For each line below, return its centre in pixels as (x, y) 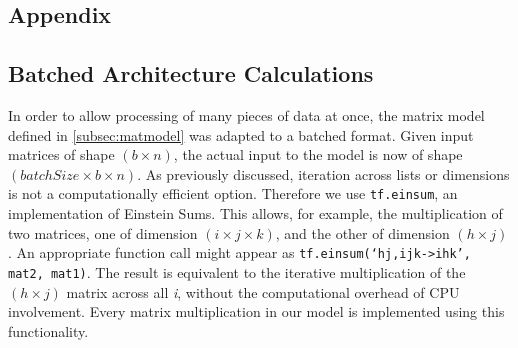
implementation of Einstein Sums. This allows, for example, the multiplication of (255, 213)
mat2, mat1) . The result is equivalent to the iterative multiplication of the (237, 271)
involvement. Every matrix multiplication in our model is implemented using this (256, 311)
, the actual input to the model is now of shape (318, 154)
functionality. (48, 330)
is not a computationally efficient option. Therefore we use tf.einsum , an (233, 193)
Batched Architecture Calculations (191, 73)
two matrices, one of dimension (103, 232)
